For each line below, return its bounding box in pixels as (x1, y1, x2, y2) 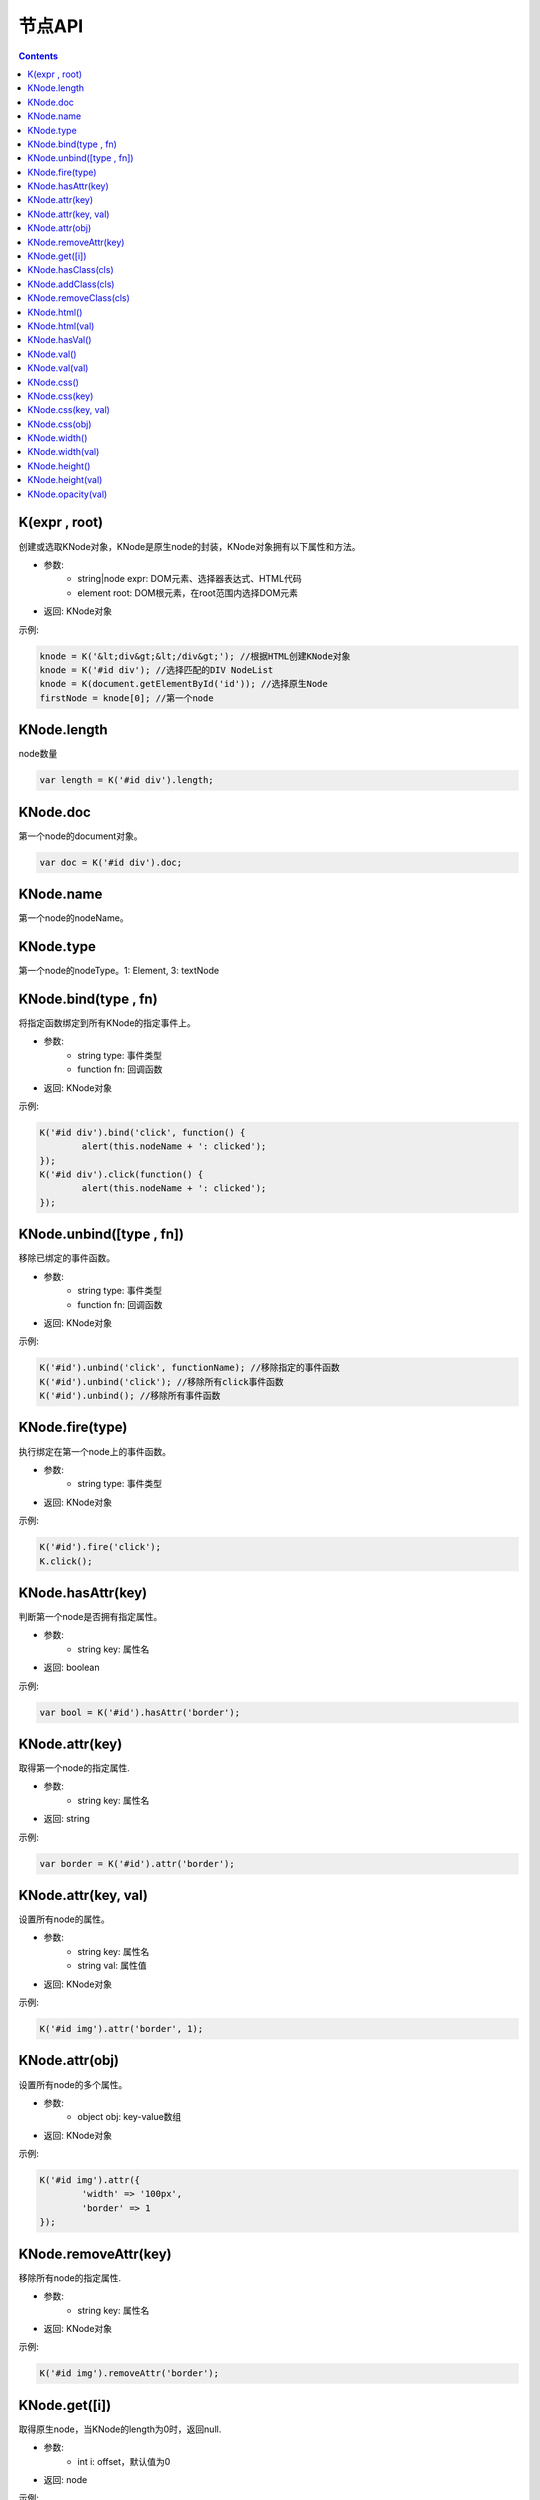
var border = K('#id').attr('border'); (39, 1858, 235, 1869)
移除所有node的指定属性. (18, 2271, 122, 2284)
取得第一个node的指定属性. (18, 1762, 130, 1774)
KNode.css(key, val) (27, 404, 110, 416)
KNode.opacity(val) (27, 488, 108, 500)
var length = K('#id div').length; (39, 775, 214, 786)
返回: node (43, 2473, 88, 2485)
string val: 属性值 (77, 1960, 147, 1972)
